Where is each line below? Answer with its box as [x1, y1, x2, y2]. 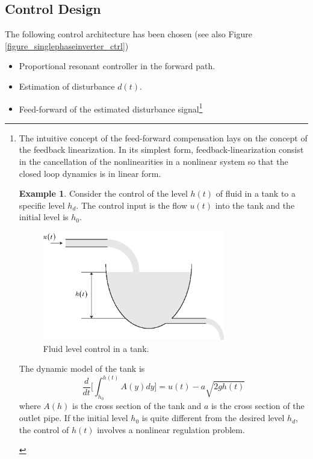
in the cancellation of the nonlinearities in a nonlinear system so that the [19, 155, 288, 168]
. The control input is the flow [76, 199, 187, 211]
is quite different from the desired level [141, 411, 285, 424]
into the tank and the [215, 199, 295, 211]
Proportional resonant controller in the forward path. [19, 60, 215, 72]
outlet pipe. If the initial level [19, 411, 128, 424]
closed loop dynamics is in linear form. [19, 167, 161, 179]
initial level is [19, 211, 69, 223]
